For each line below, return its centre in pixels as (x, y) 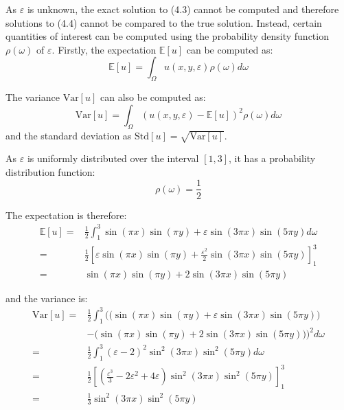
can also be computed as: (153, 97)
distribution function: (50, 171)
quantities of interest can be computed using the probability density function (167, 36)
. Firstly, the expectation (104, 49)
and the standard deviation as (69, 135)
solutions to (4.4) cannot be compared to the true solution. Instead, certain (164, 22)
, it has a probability (272, 158)
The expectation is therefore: (66, 215)
